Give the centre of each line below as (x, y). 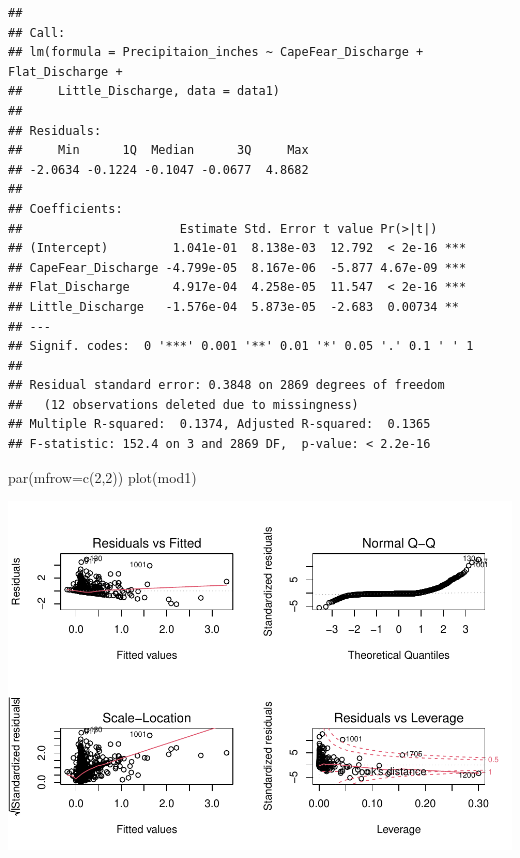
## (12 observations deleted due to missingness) (183, 404)
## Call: (37, 32)
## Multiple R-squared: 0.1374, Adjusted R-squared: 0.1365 (219, 424)
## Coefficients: (65, 208)
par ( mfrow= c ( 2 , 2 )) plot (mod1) (102, 476)
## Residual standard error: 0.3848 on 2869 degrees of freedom (226, 385)
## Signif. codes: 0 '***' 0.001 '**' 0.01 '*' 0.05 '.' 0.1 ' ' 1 (241, 346)
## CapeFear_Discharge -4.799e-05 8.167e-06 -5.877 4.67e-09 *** (237, 267)
